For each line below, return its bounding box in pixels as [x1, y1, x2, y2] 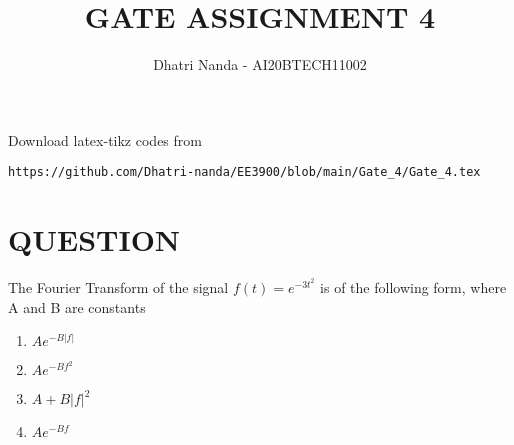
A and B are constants [8, 296, 146, 317]
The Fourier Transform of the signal [8, 277, 229, 298]
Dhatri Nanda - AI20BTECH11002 [153, 54, 367, 75]
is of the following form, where [320, 277, 507, 298]
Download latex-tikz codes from [8, 129, 202, 150]
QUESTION [8, 219, 181, 260]
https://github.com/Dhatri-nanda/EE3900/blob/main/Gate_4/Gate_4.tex [8, 165, 481, 180]
